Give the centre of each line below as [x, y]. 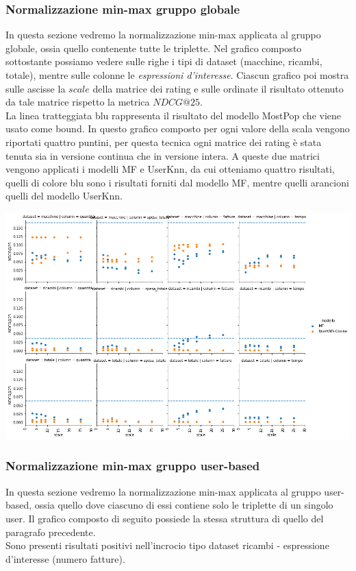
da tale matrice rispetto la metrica [78, 102]
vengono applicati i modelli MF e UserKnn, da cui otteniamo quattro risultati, [170, 169]
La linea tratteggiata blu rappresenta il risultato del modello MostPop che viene [174, 115]
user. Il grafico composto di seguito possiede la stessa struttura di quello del [165, 518]
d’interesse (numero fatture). [65, 558]
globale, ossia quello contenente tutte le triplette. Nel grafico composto [154, 48]
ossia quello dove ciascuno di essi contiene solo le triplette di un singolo [184, 505]
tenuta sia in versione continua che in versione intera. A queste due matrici [163, 155]
